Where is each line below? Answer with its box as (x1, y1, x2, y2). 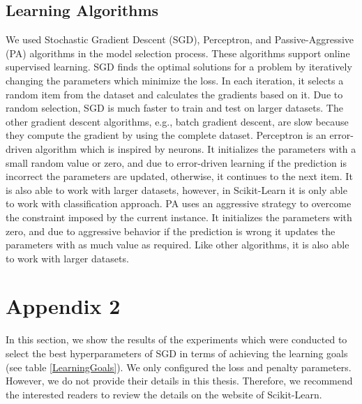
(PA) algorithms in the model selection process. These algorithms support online (6, 45, 350, 60)
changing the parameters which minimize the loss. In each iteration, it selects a (6, 73, 344, 87)
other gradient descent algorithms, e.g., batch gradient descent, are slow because (6, 114, 349, 128)
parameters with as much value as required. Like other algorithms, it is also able (6, 237, 349, 252)
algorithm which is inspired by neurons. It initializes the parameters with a (35, 141, 356, 156)
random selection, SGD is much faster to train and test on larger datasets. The (6, 100, 343, 115)
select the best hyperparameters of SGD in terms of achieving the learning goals (6, 346, 348, 361)
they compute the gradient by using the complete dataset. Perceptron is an (6, 128, 326, 142)
